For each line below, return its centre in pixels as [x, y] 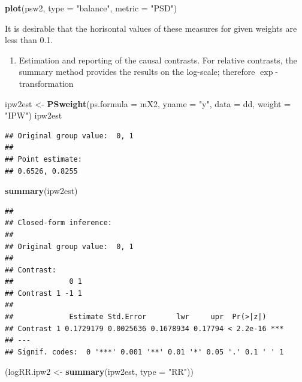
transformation [46, 83]
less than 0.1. [29, 40]
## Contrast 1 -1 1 [43, 293]
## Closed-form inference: [58, 223]
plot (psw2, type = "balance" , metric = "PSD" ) [91, 8]
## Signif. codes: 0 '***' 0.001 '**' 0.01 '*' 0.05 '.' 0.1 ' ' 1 [144, 352]
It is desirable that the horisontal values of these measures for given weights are [151, 28]
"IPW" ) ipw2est [34, 115]
